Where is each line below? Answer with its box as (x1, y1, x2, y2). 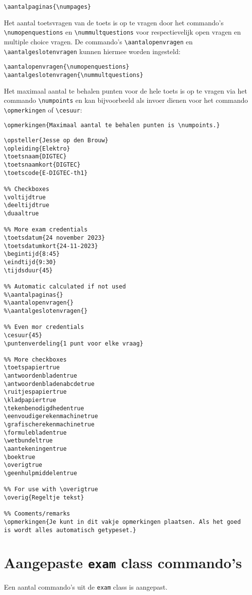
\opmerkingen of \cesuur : (4, 104, 82, 115)
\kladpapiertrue (4, 397, 56, 404)
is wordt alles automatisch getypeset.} (4, 526, 137, 534)
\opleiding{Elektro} (4, 145, 71, 152)
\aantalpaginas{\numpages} (4, 3, 91, 10)
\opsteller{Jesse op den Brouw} (4, 137, 108, 144)
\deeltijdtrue (4, 202, 50, 209)
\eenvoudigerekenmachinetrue (4, 413, 98, 420)
